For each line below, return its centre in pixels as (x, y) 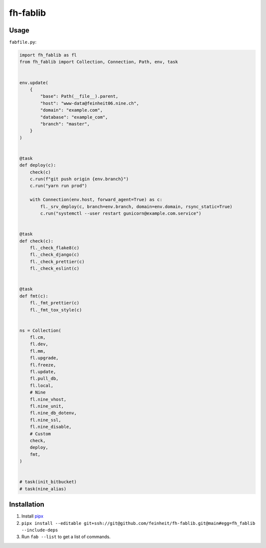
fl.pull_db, (44, 379)
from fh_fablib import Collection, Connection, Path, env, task (99, 62)
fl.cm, (38, 337)
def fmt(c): (34, 296)
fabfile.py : (23, 42)
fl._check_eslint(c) (55, 269)
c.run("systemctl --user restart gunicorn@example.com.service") (121, 213)
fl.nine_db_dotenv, (53, 413)
